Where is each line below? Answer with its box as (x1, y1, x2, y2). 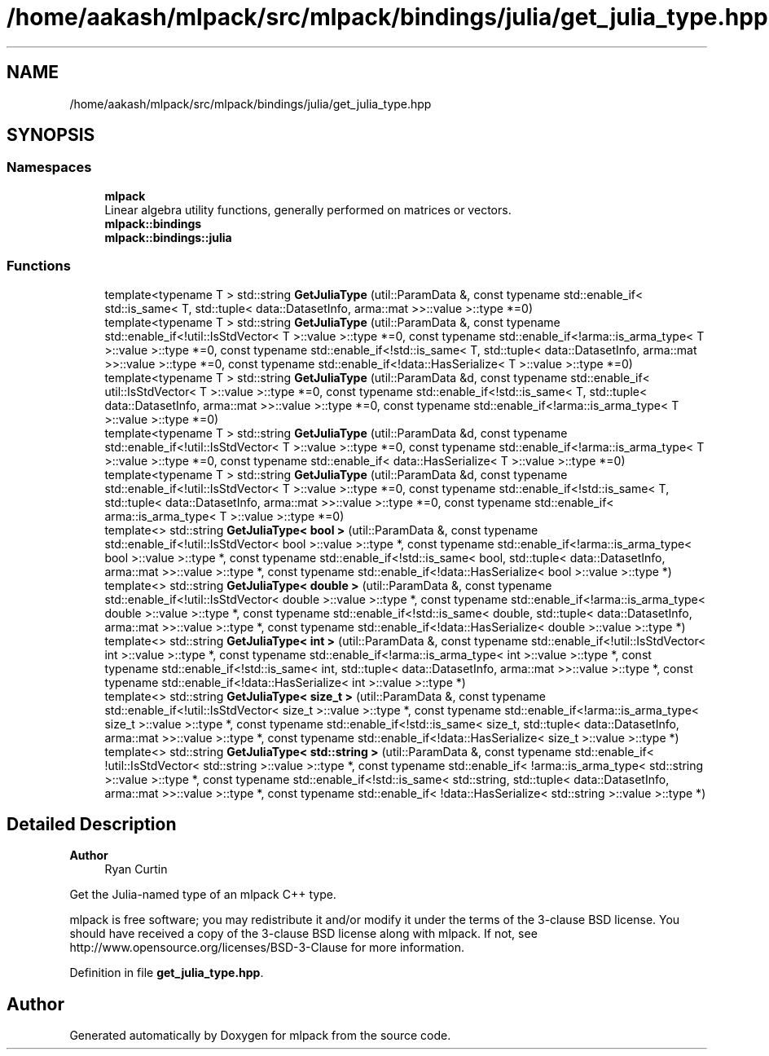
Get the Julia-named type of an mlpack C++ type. (69, 887, 336, 902)
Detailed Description (7, 813, 177, 834)
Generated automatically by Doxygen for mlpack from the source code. (69, 1028, 451, 1043)
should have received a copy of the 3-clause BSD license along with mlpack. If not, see (69, 926, 538, 941)
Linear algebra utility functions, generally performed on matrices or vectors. (104, 202, 512, 217)
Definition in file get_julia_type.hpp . (69, 966, 264, 980)
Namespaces (7, 159, 92, 176)
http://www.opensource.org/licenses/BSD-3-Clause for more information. (69, 940, 464, 955)
